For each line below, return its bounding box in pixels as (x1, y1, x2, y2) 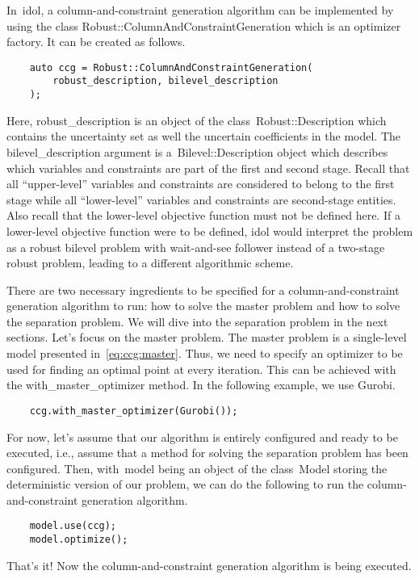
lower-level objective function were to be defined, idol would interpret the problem (6, 222, 413, 239)
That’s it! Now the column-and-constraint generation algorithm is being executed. (6, 556, 412, 573)
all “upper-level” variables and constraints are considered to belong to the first (6, 175, 395, 192)
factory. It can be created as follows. (6, 33, 186, 50)
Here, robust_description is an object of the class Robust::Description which (6, 111, 387, 128)
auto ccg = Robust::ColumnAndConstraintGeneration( (29, 61, 313, 73)
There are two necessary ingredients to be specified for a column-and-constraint (6, 281, 400, 298)
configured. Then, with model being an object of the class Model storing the (6, 459, 388, 476)
